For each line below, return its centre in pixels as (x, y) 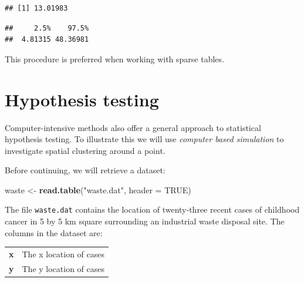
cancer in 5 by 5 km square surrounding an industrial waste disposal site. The (145, 221)
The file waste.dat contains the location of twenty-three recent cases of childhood (152, 209)
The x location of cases (63, 254)
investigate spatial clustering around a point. (85, 150)
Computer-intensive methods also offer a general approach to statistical (133, 127)
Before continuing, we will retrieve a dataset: (85, 170)
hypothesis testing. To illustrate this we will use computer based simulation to (144, 139)
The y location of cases (63, 268)
